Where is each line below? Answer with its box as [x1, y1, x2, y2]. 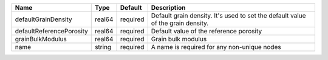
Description [151, 4, 186, 12]
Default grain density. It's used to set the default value [151, 12, 306, 19]
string [94, 43, 112, 51]
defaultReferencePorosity [15, 27, 88, 35]
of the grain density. [151, 19, 209, 27]
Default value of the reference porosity [151, 27, 262, 35]
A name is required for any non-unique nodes [151, 43, 282, 51]
